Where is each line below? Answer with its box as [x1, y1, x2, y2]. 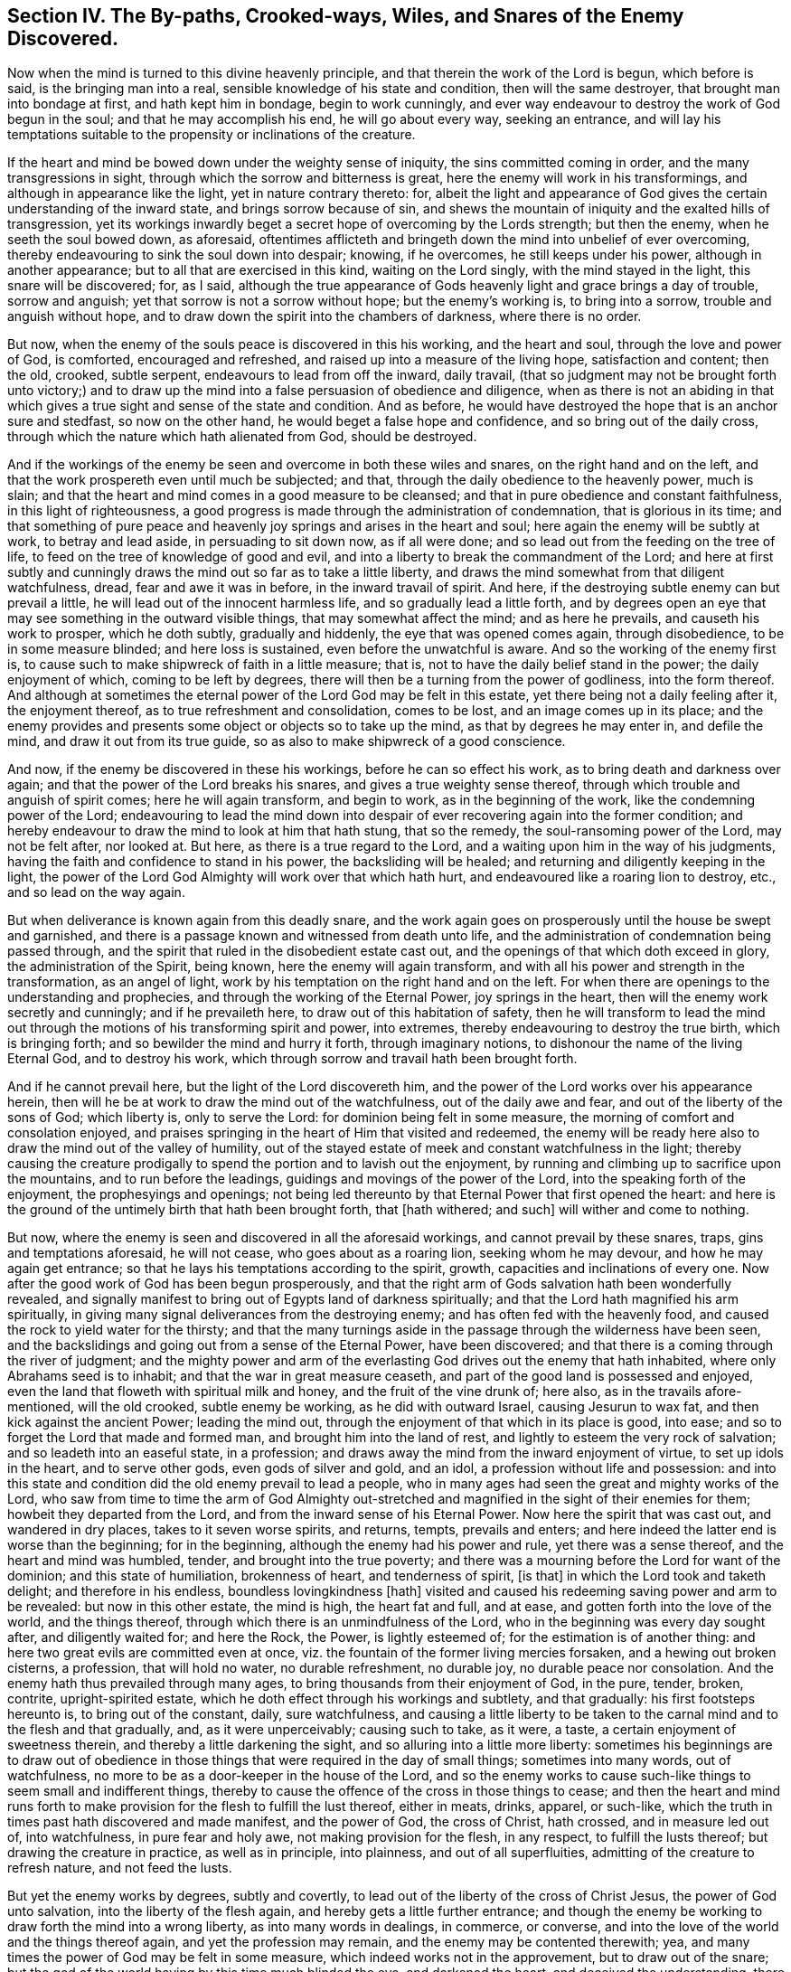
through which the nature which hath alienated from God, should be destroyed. [7, 429, 477, 445]
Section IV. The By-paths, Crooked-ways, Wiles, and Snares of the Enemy [7, 5, 684, 27]
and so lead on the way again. [7, 884, 185, 901]
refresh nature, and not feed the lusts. [7, 1860, 232, 1876]
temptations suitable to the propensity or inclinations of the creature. [7, 127, 416, 143]
